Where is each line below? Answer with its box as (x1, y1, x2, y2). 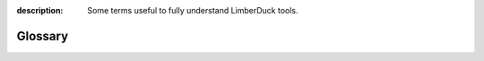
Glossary (16, 28, 69, 44)
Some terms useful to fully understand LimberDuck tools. (87, 5, 299, 15)
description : (16, 5, 64, 15)
